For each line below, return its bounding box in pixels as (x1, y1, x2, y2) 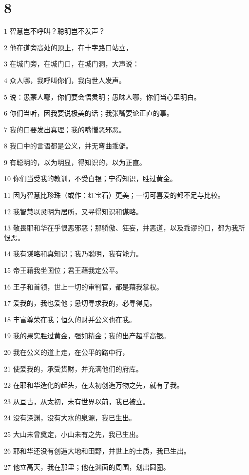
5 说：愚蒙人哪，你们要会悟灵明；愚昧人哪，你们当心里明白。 (4, 91, 201, 102)
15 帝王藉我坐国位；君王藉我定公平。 (4, 265, 122, 275)
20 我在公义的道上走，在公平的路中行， (4, 347, 129, 357)
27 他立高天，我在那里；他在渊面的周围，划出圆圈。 (4, 462, 170, 472)
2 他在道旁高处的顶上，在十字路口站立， (4, 42, 133, 52)
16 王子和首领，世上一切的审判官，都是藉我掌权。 (4, 281, 163, 291)
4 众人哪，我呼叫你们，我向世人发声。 (4, 75, 126, 85)
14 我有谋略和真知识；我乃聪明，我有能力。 (4, 248, 143, 259)
